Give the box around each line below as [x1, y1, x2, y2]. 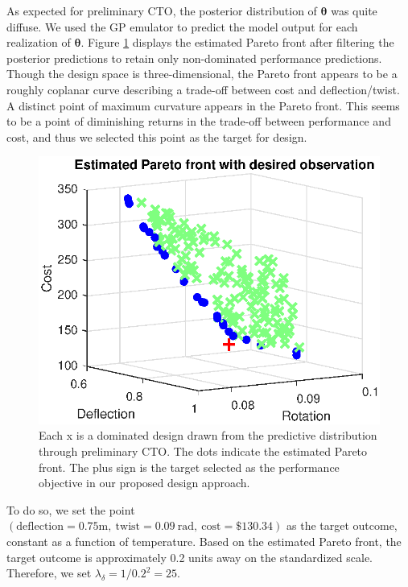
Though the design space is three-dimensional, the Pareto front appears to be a [6, 65, 398, 82]
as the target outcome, [286, 517, 398, 534]
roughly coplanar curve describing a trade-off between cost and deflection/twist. [6, 81, 400, 97]
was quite [331, 2, 377, 19]
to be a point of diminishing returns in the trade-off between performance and [6, 113, 391, 130]
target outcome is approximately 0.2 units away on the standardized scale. [6, 548, 373, 565]
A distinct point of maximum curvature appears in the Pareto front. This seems [6, 97, 400, 114]
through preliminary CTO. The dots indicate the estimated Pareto [39, 442, 368, 459]
